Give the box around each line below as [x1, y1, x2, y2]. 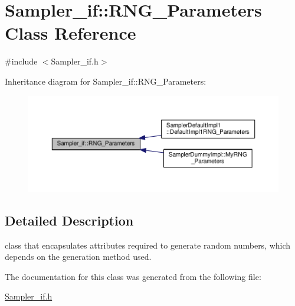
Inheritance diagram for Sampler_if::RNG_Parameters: [5, 75, 206, 87]
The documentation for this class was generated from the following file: [5, 270, 261, 282]
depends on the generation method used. [5, 250, 152, 263]
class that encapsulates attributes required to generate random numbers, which [5, 239, 291, 251]
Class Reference [5, 21, 136, 45]
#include [5, 55, 38, 67]
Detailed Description [5, 211, 134, 229]
